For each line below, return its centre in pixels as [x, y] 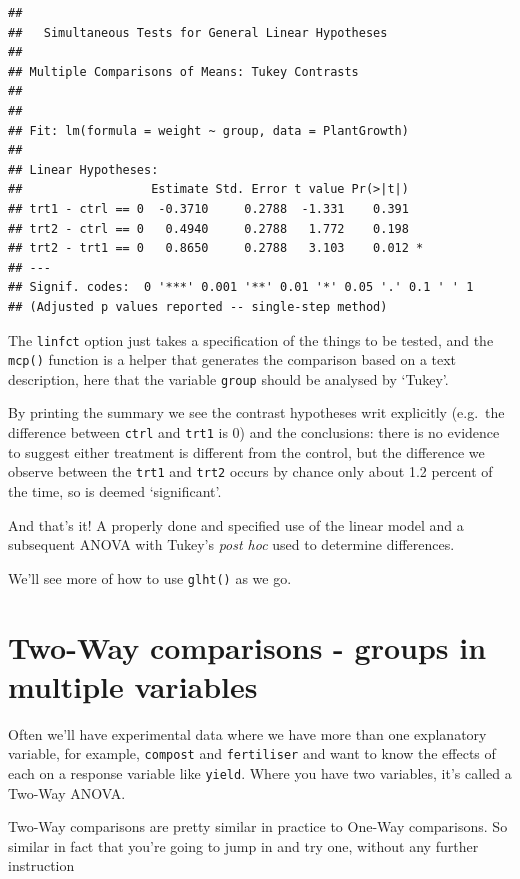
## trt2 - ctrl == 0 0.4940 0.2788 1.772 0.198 [208, 228]
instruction [41, 865]
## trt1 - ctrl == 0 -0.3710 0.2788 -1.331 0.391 [208, 208]
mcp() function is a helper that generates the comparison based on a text [232, 359]
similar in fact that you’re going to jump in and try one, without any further [243, 845]
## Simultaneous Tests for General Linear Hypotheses [198, 32]
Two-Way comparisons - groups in [247, 646]
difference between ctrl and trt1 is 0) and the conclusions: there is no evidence [254, 432]
